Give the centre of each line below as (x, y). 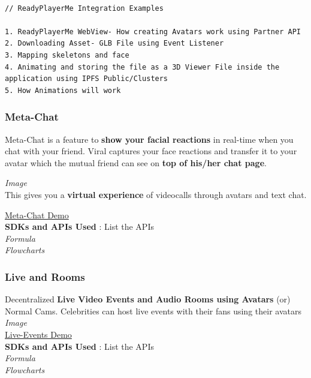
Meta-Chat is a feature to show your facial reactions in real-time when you (149, 139)
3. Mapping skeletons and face (67, 55)
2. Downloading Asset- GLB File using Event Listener (114, 43)
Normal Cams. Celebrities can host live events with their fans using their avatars (153, 310)
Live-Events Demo (38, 334)
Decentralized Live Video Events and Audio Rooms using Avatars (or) (148, 299)
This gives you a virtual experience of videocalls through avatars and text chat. (156, 194)
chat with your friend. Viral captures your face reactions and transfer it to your (151, 151)
